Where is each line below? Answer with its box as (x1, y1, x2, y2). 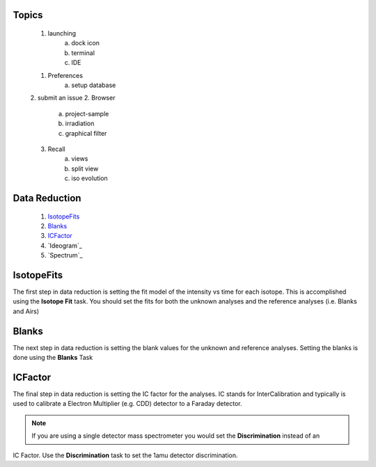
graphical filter (65, 129, 107, 137)
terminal (71, 49, 95, 57)
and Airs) (13, 307, 40, 315)
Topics (13, 9, 43, 21)
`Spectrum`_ (47, 251, 83, 260)
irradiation (65, 119, 95, 128)
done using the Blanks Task (13, 354, 93, 362)
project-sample (65, 109, 109, 118)
